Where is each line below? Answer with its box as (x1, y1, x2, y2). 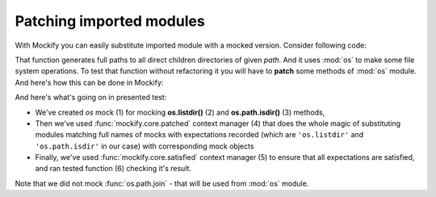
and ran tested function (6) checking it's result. (35, 164, 192, 174)
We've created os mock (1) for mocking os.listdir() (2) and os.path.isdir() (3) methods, (35, 107, 325, 117)
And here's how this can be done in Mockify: (15, 78, 164, 87)
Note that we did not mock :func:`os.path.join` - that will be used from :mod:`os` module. (15, 178, 309, 188)
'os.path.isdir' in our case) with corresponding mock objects (35, 141, 254, 151)
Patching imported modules (15, 12, 205, 30)
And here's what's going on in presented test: (15, 93, 167, 103)
